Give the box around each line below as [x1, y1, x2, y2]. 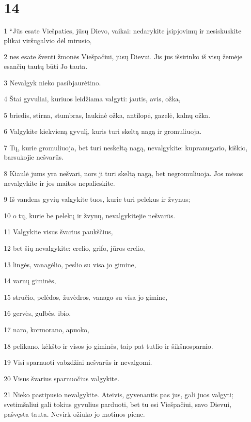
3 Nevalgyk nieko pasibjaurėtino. [4, 77, 101, 87]
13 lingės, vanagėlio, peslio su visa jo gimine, [4, 259, 136, 269]
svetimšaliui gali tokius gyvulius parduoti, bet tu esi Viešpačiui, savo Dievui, [4, 399, 232, 409]
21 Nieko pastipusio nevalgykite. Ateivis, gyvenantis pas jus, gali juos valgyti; [4, 390, 234, 400]
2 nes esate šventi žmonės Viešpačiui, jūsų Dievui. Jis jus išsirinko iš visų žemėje [4, 51, 243, 62]
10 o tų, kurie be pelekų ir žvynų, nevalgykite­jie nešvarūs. [4, 210, 175, 220]
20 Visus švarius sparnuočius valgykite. [4, 373, 120, 383]
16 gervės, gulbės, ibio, [4, 308, 71, 318]
